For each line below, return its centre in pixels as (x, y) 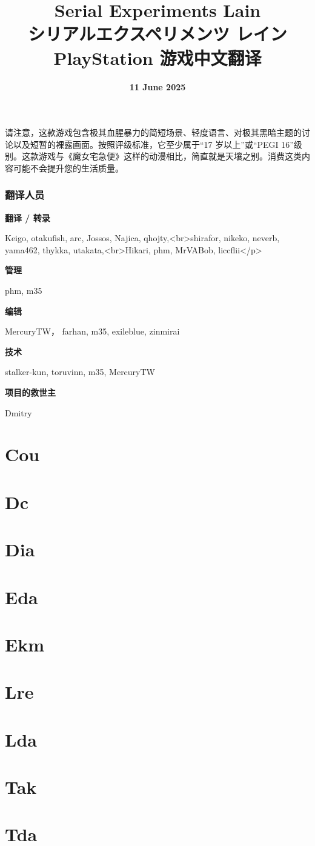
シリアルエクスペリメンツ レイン (157, 34)
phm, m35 (24, 291)
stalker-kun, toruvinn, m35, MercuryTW (80, 372)
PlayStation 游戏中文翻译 (157, 57)
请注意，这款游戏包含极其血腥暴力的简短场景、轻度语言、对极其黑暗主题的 (153, 132)
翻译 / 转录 (28, 217)
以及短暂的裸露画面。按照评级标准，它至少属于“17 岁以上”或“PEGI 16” (153, 144)
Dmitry (18, 412)
